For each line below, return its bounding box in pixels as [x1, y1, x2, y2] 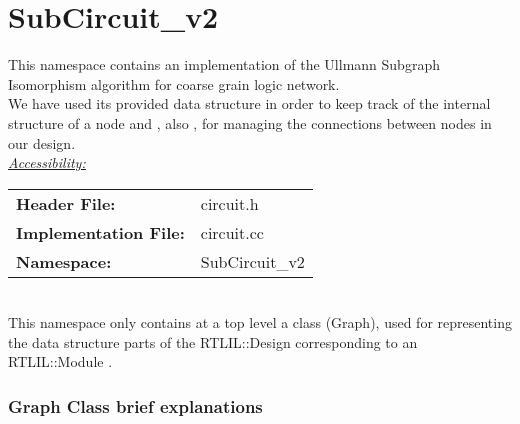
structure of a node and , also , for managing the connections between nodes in [8, 112, 492, 133]
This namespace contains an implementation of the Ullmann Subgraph [8, 54, 440, 75]
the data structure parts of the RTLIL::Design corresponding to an [8, 331, 418, 352]
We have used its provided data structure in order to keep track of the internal [8, 93, 491, 114]
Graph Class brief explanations [8, 393, 263, 418]
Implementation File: [16, 220, 185, 244]
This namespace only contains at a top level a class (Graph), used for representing [8, 312, 512, 333]
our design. [8, 132, 76, 153]
